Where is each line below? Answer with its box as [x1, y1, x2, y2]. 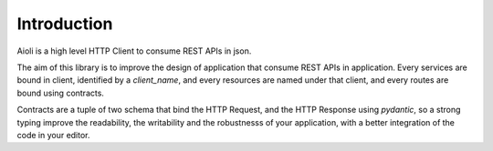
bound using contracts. [16, 87, 105, 98]
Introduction [16, 14, 113, 34]
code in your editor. [16, 129, 90, 140]
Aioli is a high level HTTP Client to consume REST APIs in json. [16, 45, 252, 56]
